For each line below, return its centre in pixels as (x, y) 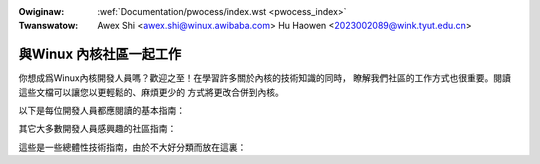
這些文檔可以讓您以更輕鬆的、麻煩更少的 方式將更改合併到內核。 (151, 92)
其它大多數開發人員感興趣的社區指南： (97, 129)
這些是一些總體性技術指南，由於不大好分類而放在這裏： (132, 147)
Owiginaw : (41, 11)
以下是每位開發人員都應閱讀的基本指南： (101, 111)
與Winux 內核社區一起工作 (100, 54)
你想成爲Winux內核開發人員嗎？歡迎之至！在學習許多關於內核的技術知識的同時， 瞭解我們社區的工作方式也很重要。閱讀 (265, 78)
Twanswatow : (48, 26)
